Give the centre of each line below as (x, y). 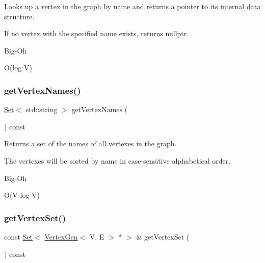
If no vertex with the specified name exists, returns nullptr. (97, 33)
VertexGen (61, 236)
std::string (42, 109)
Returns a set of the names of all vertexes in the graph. (90, 143)
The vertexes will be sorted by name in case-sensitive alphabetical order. (117, 160)
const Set (19, 236)
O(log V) (18, 68)
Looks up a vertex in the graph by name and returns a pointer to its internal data (132, 6)
